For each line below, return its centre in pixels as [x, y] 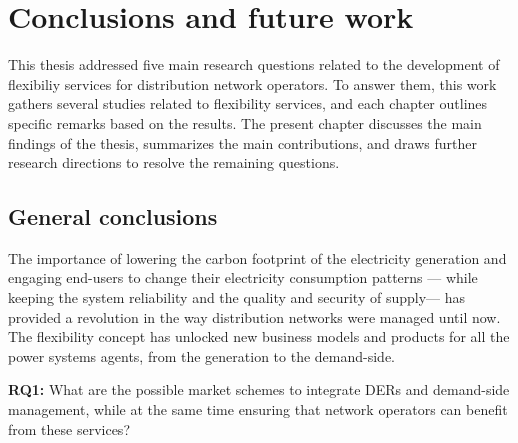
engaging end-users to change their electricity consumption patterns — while [243, 277]
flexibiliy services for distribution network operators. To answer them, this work [252, 83]
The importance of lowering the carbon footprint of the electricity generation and [257, 257]
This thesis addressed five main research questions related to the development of [254, 64]
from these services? [69, 428]
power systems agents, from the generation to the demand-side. [202, 355]
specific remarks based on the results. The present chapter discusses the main [245, 122]
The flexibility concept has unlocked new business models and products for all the [259, 336]
